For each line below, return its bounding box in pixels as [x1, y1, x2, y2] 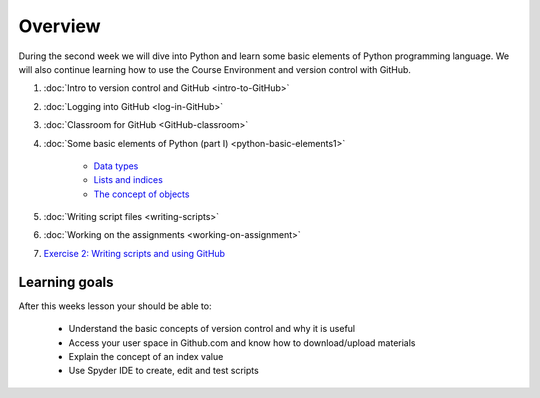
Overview [18, 15, 101, 37]
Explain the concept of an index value [68, 350, 224, 362]
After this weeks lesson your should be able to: [18, 300, 212, 312]
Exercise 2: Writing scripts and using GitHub [43, 247, 225, 259]
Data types [93, 160, 139, 172]
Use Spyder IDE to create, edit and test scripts [68, 365, 259, 377]
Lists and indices [93, 174, 164, 186]
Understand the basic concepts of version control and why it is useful [68, 323, 356, 335]
